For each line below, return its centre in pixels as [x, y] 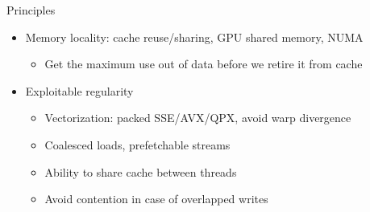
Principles [31, 10]
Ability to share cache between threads [141, 171]
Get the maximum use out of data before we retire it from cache [204, 64]
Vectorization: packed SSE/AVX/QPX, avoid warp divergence [198, 118]
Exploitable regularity [79, 90]
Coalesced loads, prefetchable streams [137, 144]
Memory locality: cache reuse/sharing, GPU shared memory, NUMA [194, 37]
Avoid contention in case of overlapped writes [156, 199]
